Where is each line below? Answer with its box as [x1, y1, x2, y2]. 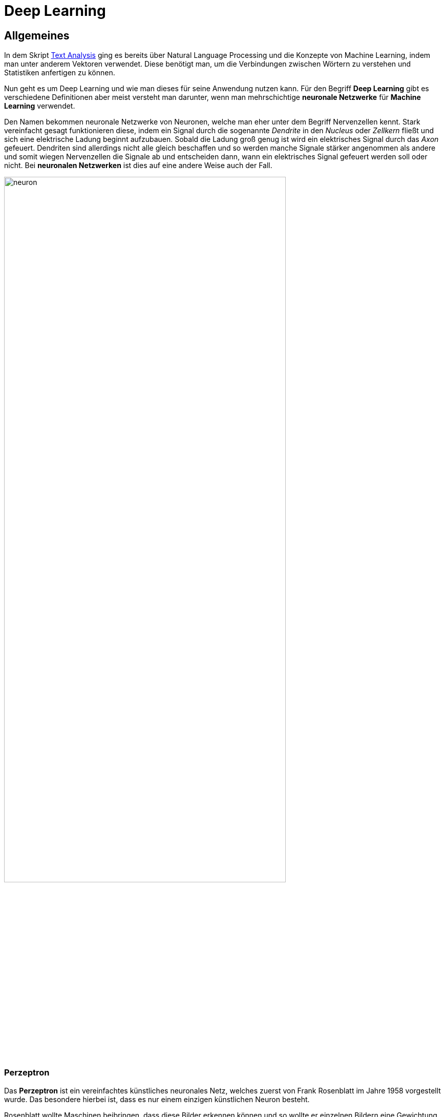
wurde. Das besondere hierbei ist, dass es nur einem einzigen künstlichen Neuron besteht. [4, 1094, 310, 1104]
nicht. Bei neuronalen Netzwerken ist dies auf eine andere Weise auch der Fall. [4, 161, 272, 170]
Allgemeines [4, 29, 70, 42]
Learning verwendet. [4, 101, 75, 111]
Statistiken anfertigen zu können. [4, 68, 115, 77]
